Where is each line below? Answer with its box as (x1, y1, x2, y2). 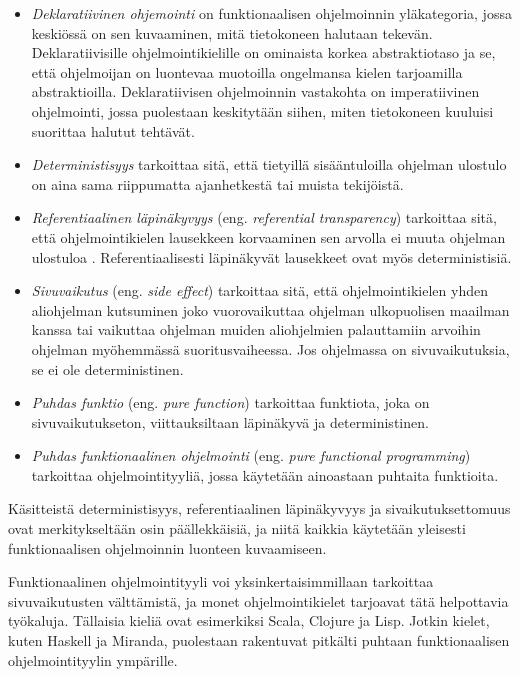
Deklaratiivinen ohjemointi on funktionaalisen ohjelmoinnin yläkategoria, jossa (31, 3, 512, 23)
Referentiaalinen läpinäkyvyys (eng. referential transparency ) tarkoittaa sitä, (31, 207, 497, 228)
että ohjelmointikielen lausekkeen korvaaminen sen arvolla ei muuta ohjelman (31, 226, 506, 247)
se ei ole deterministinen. (31, 358, 184, 379)
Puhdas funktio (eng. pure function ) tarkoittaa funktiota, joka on (31, 392, 430, 413)
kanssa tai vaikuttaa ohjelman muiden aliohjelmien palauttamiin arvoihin (31, 319, 481, 340)
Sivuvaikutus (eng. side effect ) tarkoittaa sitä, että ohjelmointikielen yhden (31, 280, 488, 301)
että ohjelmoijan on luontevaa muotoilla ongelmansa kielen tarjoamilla (31, 61, 463, 82)
